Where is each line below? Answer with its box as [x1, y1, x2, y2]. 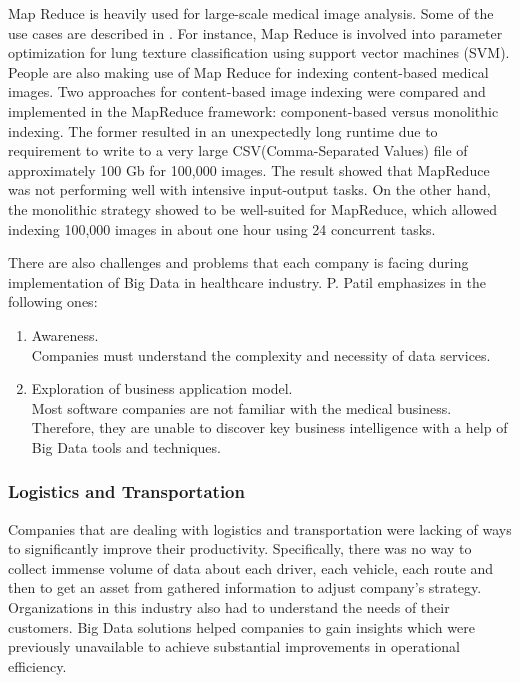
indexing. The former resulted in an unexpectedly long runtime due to [8, 120, 438, 141]
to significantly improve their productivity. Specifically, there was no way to [8, 538, 472, 559]
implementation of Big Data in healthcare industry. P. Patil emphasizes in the [8, 271, 486, 292]
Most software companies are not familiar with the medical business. [31, 397, 452, 418]
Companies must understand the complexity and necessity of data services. [31, 344, 491, 365]
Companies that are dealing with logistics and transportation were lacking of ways [8, 518, 512, 539]
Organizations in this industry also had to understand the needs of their [8, 597, 450, 618]
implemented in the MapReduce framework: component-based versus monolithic [8, 100, 499, 121]
